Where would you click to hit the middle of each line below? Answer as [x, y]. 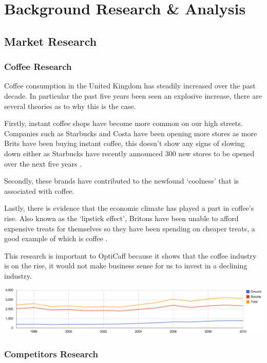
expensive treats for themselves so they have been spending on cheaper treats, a [130, 228]
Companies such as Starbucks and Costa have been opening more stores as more [131, 133]
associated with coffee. [39, 190]
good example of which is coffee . [56, 238]
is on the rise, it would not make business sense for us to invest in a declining [126, 266]
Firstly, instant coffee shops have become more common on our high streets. [123, 123]
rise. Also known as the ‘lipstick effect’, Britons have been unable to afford [121, 218]
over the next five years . [43, 163]
